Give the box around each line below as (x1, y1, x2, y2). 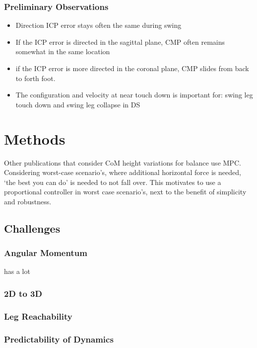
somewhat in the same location (15, 46, 110, 57)
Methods (4, 128, 65, 149)
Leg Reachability (4, 310, 72, 322)
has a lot (4, 266, 30, 276)
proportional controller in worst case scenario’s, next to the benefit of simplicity (4, 186, 247, 197)
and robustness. (4, 196, 52, 206)
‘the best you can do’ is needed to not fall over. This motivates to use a (4, 176, 221, 187)
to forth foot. (15, 73, 56, 83)
